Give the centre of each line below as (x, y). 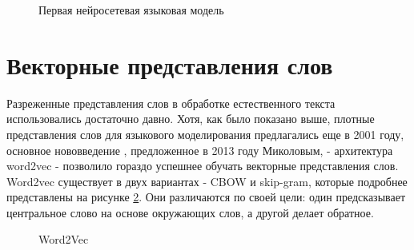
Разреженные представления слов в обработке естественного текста (171, 103)
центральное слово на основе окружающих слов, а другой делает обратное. (190, 212)
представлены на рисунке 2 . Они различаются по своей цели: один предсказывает (206, 197)
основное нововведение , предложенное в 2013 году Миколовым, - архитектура (200, 150)
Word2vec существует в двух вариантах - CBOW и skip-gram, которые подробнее (207, 181)
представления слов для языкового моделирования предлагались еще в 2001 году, (205, 134)
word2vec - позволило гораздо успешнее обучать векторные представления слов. (203, 166)
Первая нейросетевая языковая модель (131, 10)
